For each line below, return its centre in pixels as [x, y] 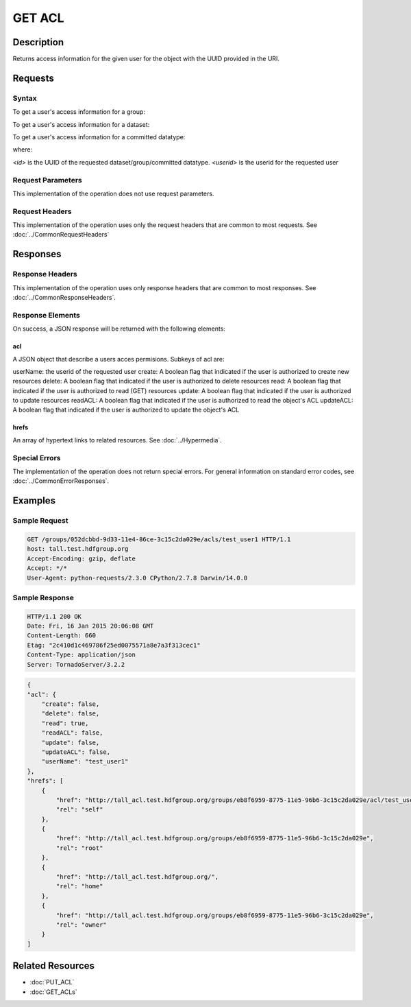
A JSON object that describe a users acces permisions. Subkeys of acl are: [119, 359]
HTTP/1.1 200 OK [54, 616]
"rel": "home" [79, 886]
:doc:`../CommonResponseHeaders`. [64, 297]
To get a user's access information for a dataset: [81, 124]
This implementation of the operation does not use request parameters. [113, 193]
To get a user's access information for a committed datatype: [99, 137]
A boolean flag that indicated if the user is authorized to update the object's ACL [126, 410]
